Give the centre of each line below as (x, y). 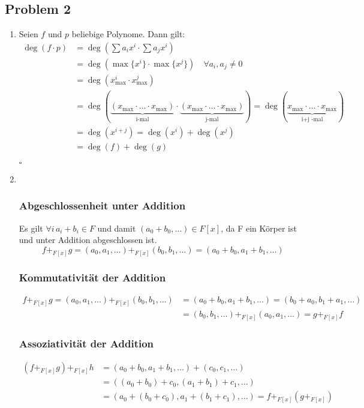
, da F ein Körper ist (259, 228)
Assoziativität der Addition (86, 343)
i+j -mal (312, 119)
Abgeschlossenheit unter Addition (102, 205)
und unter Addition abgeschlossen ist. (88, 240)
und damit (117, 228)
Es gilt (31, 228)
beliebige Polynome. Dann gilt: (128, 34)
